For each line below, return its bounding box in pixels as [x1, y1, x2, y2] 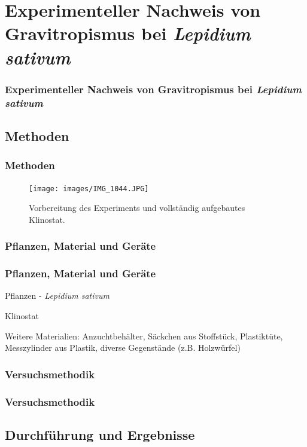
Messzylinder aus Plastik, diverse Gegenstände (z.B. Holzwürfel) [5, 341, 241, 354]
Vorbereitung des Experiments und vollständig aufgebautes [29, 201, 245, 214]
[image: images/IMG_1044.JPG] [29, 184, 149, 193]
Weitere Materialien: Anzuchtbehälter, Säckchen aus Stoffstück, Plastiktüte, [5, 329, 283, 342]
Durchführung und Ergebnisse [5, 425, 195, 443]
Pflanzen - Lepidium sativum [5, 289, 110, 302]
